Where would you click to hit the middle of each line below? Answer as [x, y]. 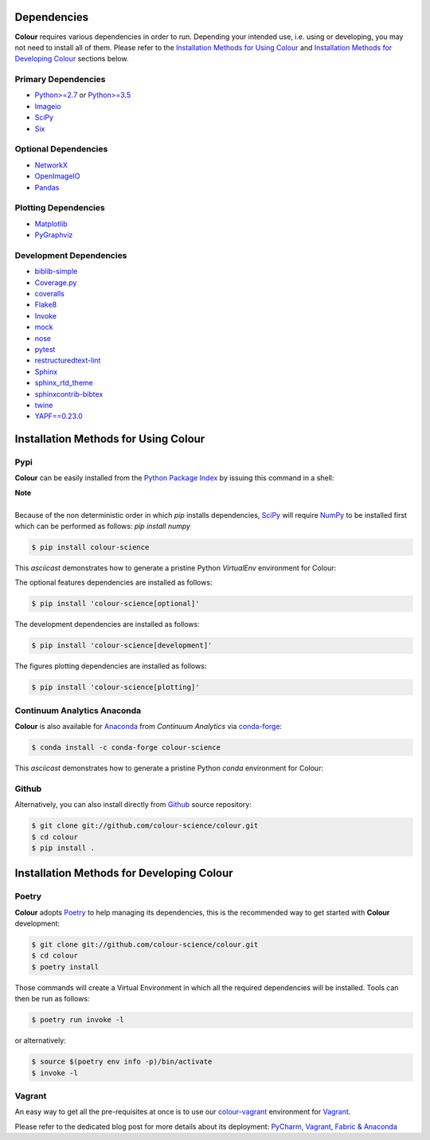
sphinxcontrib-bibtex [69, 394]
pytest [45, 349]
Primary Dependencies [60, 80]
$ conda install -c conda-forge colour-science [126, 748]
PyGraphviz [54, 235]
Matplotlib [51, 224]
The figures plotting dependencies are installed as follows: [111, 666]
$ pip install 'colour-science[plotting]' [115, 688]
